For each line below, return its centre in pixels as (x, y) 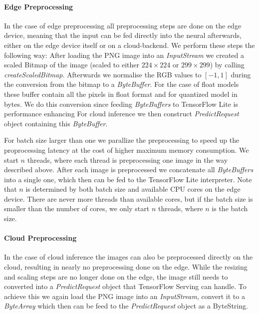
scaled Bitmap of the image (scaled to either (72, 65)
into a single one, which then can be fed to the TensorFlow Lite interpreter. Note (128, 179)
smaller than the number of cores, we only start (77, 208)
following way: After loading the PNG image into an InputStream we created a (124, 55)
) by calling (227, 65)
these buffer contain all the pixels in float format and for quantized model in (121, 94)
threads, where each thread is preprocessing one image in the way (128, 159)
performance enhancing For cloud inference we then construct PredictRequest (122, 114)
